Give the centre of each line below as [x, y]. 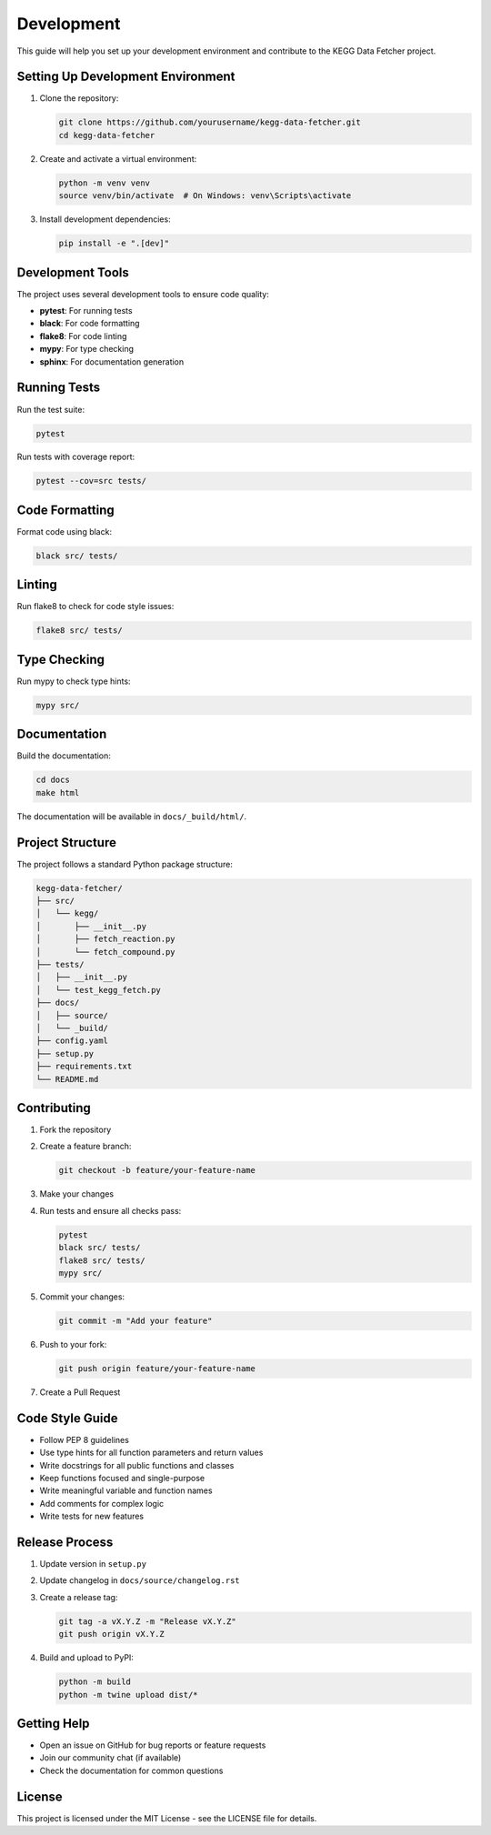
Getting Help [53, 1723]
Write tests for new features [92, 1516]
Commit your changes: [82, 1297]
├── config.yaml [72, 1041]
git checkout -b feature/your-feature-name [157, 1170]
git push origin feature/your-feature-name [157, 1368]
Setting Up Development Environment [126, 77]
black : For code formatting [90, 324]
